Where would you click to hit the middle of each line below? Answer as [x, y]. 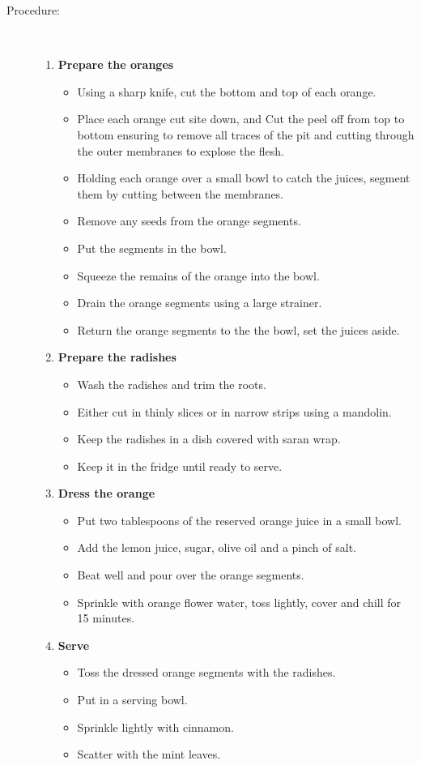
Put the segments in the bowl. [152, 248]
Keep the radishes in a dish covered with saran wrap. [209, 439]
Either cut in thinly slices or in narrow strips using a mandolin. [234, 411]
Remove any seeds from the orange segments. [189, 221]
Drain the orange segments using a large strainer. [200, 303]
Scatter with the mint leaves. [149, 754]
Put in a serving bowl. [132, 700]
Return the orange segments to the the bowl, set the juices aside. [238, 329]
